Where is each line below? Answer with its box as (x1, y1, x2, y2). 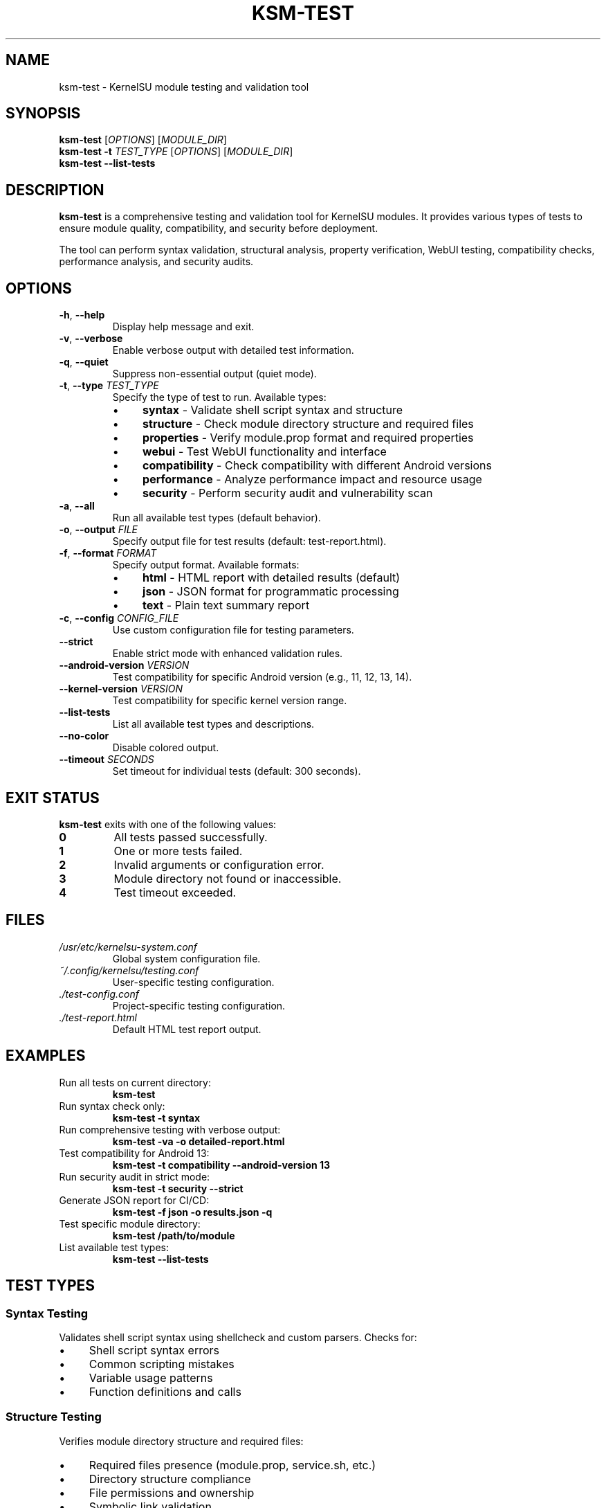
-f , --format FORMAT (59, 547, 157, 559)
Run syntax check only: (59, 1099, 165, 1112)
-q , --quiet (59, 356, 109, 368)
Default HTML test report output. (112, 1023, 261, 1035)
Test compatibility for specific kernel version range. (112, 694, 347, 707)
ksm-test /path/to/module (112, 1229, 235, 1241)
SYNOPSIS (6, 105, 81, 123)
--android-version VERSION (59, 659, 190, 672)
